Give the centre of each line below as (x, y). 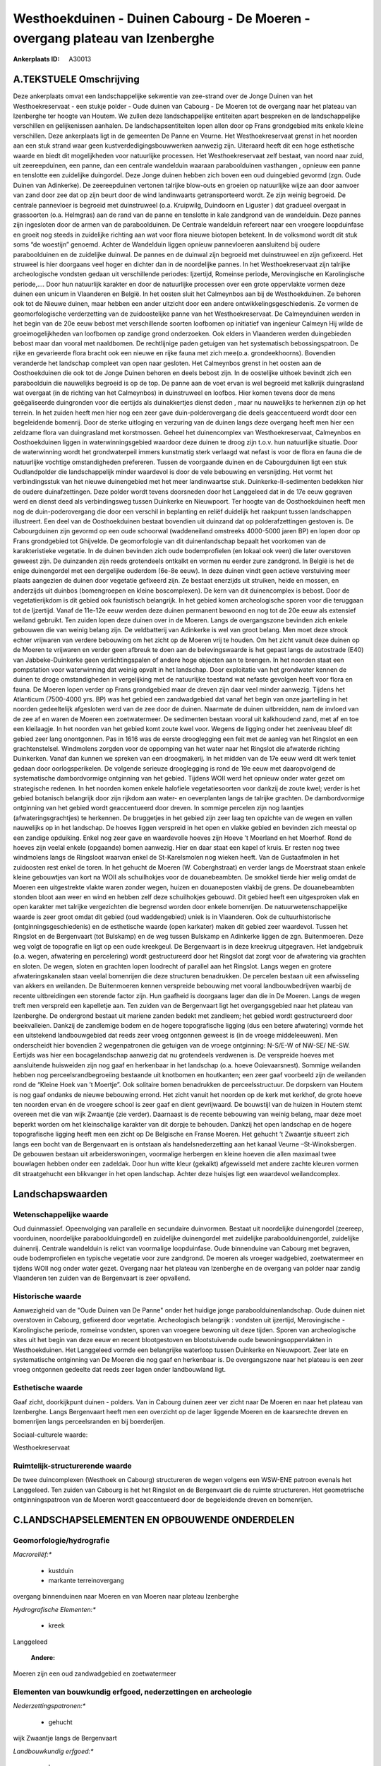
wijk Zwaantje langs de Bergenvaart (65, 1738)
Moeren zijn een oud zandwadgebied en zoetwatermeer (95, 1673)
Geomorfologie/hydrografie (61, 1540)
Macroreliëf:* (32, 1555)
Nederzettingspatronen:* (49, 1706)
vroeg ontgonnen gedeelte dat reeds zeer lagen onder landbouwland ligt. (119, 1370)
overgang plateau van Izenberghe (114, 38)
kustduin (61, 1570)
